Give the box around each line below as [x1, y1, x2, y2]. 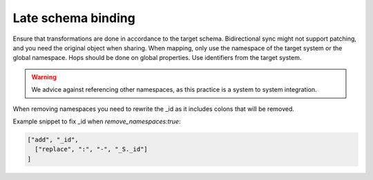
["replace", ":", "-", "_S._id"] [35, 146, 148, 153]
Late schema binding [12, 10, 136, 26]
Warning [31, 72, 57, 81]
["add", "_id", [27, 135, 79, 143]
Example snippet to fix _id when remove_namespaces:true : [12, 117, 181, 126]
